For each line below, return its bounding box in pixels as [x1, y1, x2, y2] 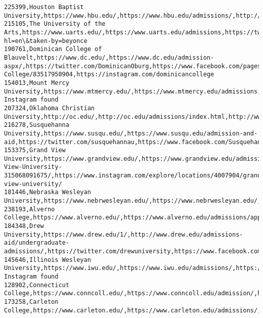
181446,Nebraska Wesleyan [4, 189, 91, 196]
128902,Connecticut [4, 281, 69, 289]
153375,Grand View [4, 147, 66, 154]
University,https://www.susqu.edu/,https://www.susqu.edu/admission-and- [4, 129, 258, 137]
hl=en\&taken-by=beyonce [4, 37, 87, 44]
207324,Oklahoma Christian [4, 104, 95, 112]
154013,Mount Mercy [4, 79, 69, 86]
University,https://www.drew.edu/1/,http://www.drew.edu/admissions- [4, 231, 243, 238]
